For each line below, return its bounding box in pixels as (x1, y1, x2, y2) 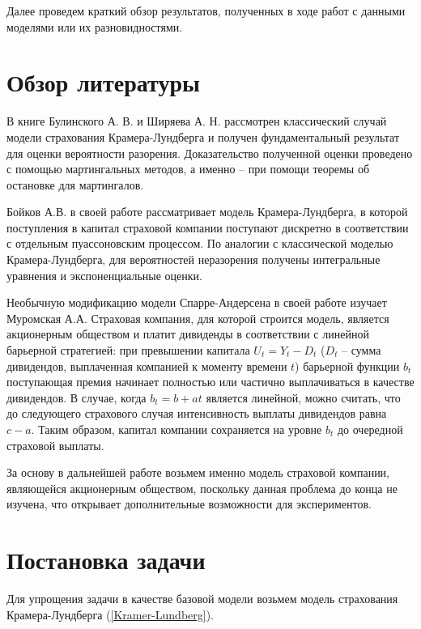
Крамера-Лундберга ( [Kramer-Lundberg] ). (6, 606, 215, 623)
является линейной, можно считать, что (206, 389, 401, 406)
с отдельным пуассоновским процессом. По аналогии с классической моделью (6, 235, 393, 252)
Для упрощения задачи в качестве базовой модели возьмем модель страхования (6, 590, 398, 607)
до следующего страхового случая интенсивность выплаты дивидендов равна (6, 405, 387, 422)
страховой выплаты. (6, 436, 104, 453)
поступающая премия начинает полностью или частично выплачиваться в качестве (6, 373, 415, 390)
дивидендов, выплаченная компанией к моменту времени (6, 357, 287, 374)
